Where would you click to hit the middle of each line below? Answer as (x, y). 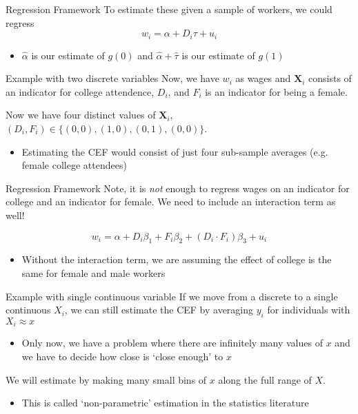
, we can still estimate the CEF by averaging (159, 310)
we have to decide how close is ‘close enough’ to (122, 356)
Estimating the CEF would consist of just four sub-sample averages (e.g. (175, 151)
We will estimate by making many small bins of (106, 379)
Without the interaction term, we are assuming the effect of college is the (177, 259)
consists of (330, 78)
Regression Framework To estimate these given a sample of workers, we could (169, 9)
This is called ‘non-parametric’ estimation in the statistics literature (165, 403)
